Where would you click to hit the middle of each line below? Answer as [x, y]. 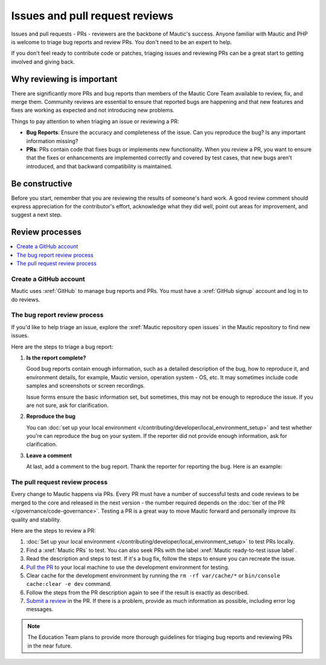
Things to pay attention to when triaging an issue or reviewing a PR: [95, 121]
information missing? [52, 141]
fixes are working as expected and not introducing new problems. [93, 110]
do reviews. [26, 300]
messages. [40, 609]
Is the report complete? [56, 358]
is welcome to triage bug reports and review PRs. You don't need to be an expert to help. [122, 42]
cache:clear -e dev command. [69, 584]
